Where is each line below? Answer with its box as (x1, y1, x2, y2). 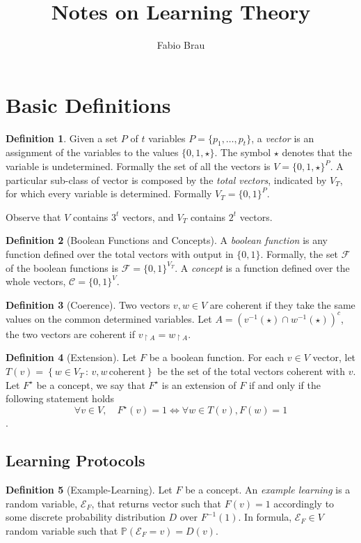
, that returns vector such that (91, 496, 222, 510)
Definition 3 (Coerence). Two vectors (6, 297, 170, 312)
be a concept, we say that (36, 377, 145, 392)
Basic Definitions (6, 90, 171, 118)
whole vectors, (6, 274, 66, 289)
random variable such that (6, 523, 118, 537)
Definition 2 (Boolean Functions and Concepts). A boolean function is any (6, 233, 328, 247)
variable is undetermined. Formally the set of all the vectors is (6, 159, 271, 174)
